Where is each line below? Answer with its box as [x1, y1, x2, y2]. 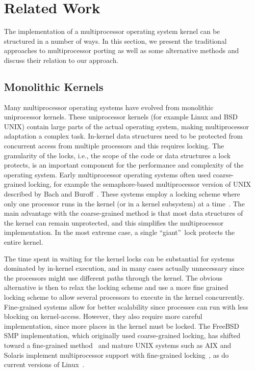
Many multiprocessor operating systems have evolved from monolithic [4, 102, 214, 112]
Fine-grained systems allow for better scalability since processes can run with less [4, 301, 249, 312]
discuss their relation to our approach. [4, 55, 119, 65]
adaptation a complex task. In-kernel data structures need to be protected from [4, 131, 243, 141]
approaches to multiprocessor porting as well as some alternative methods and [4, 45, 239, 56]
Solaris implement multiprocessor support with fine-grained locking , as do [4, 349, 229, 360]
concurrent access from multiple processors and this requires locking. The [4, 141, 224, 151]
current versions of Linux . [4, 359, 84, 370]
